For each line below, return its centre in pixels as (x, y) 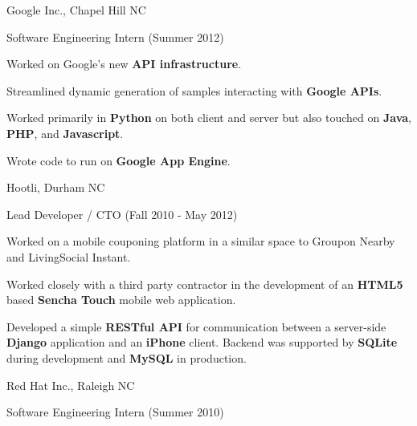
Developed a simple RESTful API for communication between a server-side (196, 326)
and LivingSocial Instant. (69, 256)
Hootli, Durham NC (56, 187)
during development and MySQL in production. (127, 357)
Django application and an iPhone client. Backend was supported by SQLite (202, 342)
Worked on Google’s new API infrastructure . (124, 64)
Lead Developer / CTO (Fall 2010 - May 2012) (122, 214)
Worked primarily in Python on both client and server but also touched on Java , (209, 118)
